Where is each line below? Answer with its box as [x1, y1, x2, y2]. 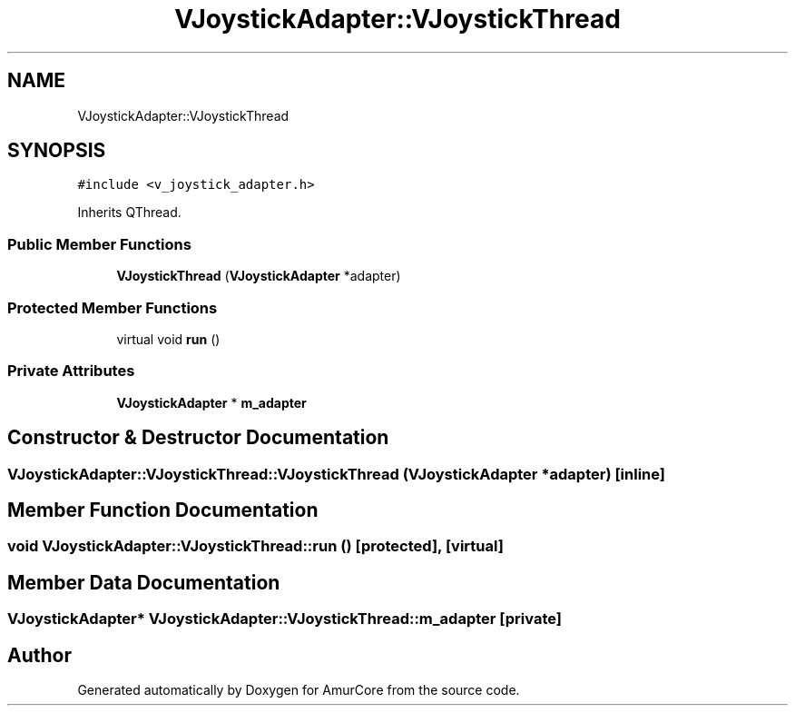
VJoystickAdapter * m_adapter [116, 394, 307, 411]
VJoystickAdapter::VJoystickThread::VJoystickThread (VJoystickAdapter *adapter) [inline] [7, 464, 665, 483]
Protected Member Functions [7, 298, 218, 317]
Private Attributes [7, 361, 135, 381]
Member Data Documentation [7, 570, 280, 594]
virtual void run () [116, 331, 221, 347]
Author [7, 643, 72, 667]
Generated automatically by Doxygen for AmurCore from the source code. [77, 682, 520, 698]
